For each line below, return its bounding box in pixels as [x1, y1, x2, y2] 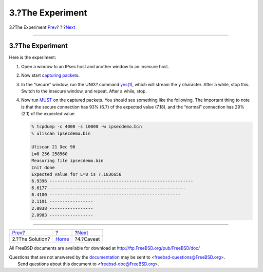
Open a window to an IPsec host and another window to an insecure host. [21, 63, 169, 69]
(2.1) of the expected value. [21, 111, 76, 117]
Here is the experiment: [9, 54, 56, 60]
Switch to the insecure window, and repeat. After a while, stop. [21, 88, 147, 94]
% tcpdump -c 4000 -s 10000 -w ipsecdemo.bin [31, 124, 142, 129]
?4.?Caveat [75, 236, 100, 243]
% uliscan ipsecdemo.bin [31, 130, 91, 136]
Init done [31, 164, 55, 170]
